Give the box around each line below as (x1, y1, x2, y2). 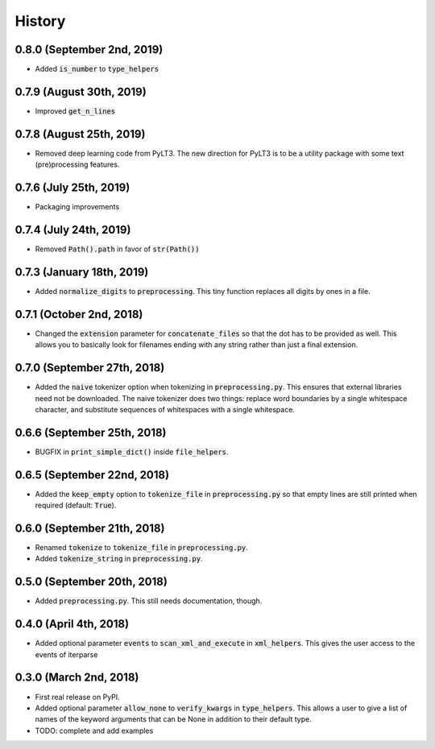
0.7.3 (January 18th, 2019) (14, 265, 149, 279)
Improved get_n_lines (35, 106, 116, 116)
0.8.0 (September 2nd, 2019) (14, 43, 164, 56)
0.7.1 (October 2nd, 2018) (14, 307, 143, 321)
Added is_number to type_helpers (35, 64, 159, 74)
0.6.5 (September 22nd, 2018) (14, 468, 169, 482)
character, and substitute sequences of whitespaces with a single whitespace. (35, 404, 296, 414)
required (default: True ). (35, 500, 117, 511)
